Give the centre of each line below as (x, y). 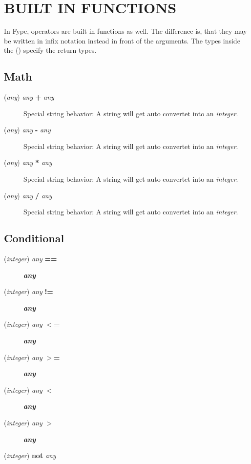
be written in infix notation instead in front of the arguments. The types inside (122, 40)
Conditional (34, 238)
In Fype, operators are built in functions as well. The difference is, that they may (125, 31)
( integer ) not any (30, 455)
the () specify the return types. (50, 50)
